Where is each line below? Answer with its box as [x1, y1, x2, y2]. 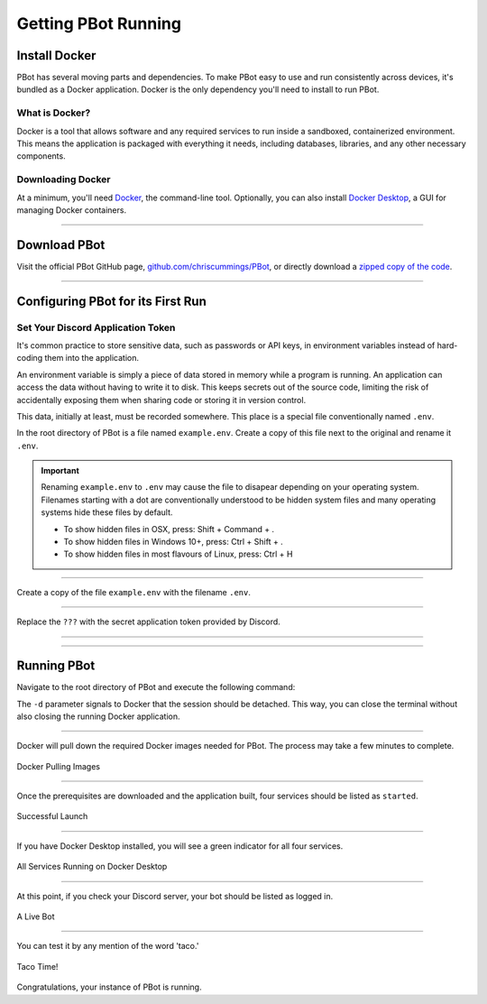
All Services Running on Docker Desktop [16, 861, 168, 872]
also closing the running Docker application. [16, 711, 180, 722]
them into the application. [44, 353, 140, 364]
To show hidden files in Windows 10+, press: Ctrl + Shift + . [63, 537, 283, 548]
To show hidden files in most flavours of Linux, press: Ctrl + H [63, 548, 293, 559]
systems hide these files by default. [41, 507, 173, 518]
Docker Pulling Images [16, 760, 101, 771]
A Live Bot [16, 911, 55, 922]
